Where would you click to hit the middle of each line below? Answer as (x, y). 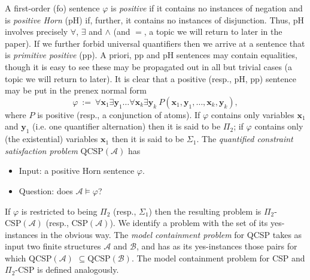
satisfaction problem (41, 150)
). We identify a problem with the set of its (189, 223)
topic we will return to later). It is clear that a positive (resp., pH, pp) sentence (151, 78)
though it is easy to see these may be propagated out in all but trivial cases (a (149, 66)
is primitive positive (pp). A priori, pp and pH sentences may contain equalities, (151, 55)
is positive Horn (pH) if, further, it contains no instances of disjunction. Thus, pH (155, 19)
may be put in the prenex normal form (76, 90)
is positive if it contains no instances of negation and (207, 8)
